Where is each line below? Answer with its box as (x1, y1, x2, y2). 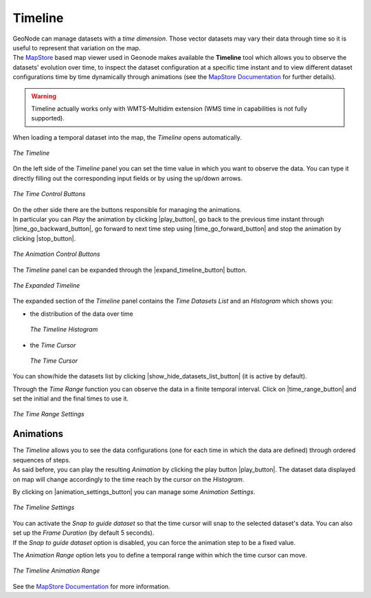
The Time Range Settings (12, 410, 85, 418)
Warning (31, 92, 56, 100)
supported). (31, 114, 65, 122)
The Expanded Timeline (12, 281, 80, 289)
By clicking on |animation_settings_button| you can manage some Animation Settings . (12, 487, 256, 495)
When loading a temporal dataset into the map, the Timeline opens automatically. (12, 133, 242, 141)
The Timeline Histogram (30, 325, 98, 334)
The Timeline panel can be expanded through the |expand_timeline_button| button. (12, 266, 247, 274)
